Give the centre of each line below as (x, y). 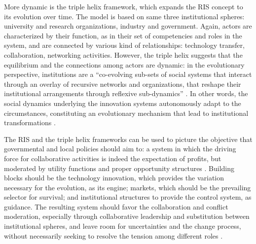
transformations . (30, 122)
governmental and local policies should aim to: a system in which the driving (120, 149)
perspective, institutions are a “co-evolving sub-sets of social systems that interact (128, 74)
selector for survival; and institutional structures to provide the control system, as (128, 197)
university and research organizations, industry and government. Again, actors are (128, 26)
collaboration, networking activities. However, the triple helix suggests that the (123, 54)
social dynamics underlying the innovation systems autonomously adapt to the (123, 103)
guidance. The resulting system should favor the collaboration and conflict (116, 206)
